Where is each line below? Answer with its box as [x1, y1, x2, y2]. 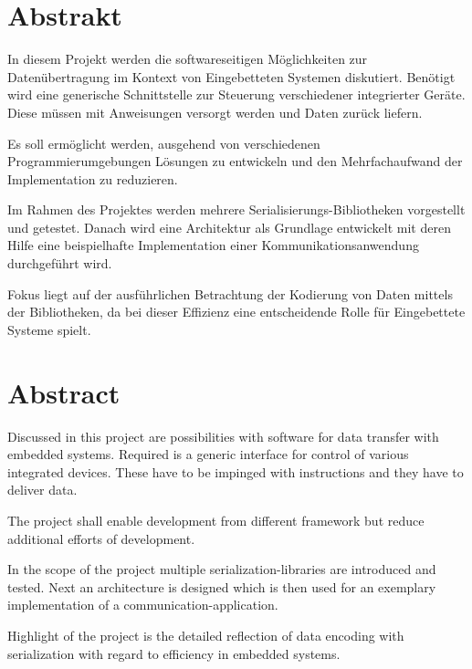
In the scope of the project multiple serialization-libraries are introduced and [7, 559, 436, 579]
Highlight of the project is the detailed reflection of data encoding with [7, 625, 404, 644]
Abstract [7, 373, 121, 411]
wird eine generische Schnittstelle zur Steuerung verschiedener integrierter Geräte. [7, 85, 466, 104]
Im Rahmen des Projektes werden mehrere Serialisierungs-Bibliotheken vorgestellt [7, 200, 466, 219]
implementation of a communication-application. [7, 595, 278, 614]
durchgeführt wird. [7, 254, 112, 273]
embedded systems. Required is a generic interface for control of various [7, 444, 409, 464]
